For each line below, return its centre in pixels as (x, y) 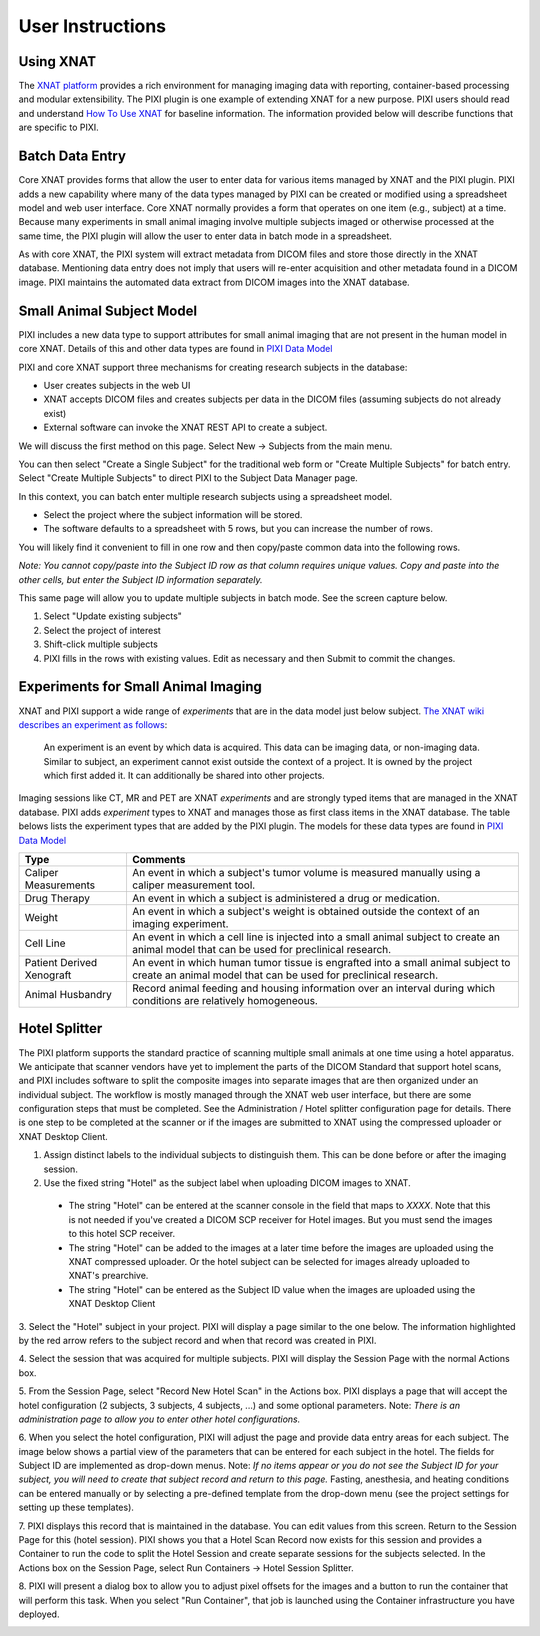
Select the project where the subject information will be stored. (173, 515)
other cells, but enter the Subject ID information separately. (141, 579)
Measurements (59, 885)
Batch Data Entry (72, 156)
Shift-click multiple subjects (101, 644)
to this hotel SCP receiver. (121, 1234)
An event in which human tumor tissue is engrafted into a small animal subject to (321, 963)
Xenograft (48, 975)
